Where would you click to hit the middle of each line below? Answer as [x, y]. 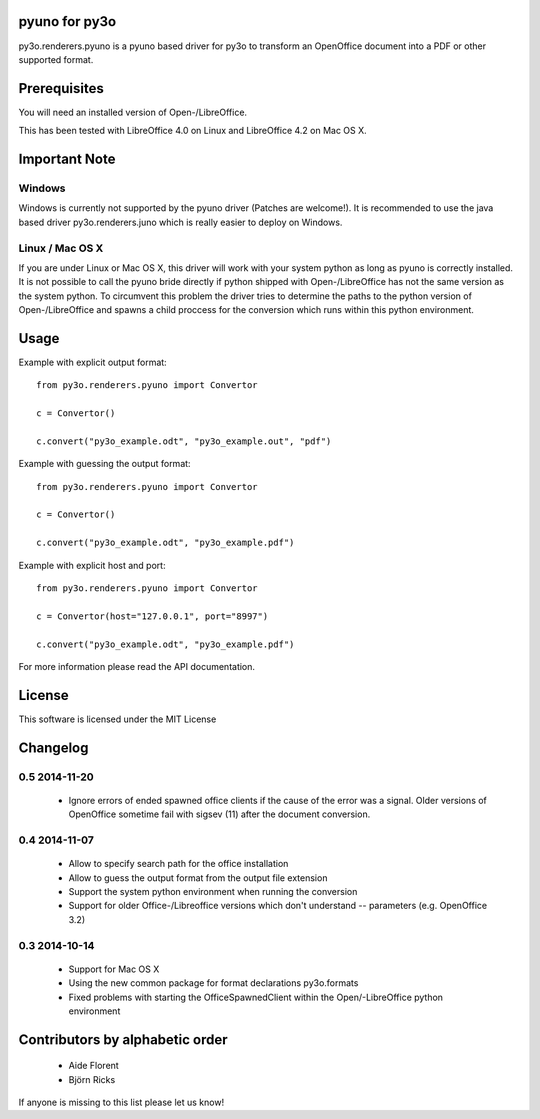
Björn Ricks [92, 1079]
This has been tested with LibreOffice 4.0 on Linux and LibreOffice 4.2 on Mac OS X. [192, 131]
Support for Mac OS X [114, 969]
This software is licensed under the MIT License [117, 719]
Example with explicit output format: [92, 362]
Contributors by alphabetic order [123, 1039]
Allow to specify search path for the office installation [178, 864]
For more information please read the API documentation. [136, 666]
